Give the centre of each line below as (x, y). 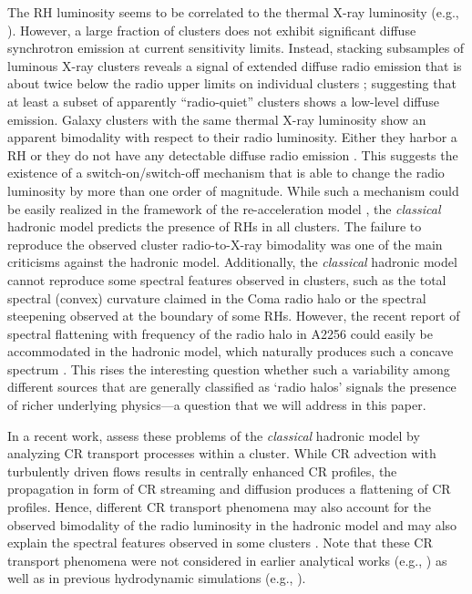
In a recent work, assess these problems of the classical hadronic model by (214, 435)
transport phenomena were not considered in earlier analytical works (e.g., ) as (227, 560)
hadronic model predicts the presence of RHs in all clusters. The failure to (215, 226)
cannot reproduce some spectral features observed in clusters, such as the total (227, 279)
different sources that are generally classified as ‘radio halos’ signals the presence (232, 387)
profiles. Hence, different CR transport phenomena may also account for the (219, 507)
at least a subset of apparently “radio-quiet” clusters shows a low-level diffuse (223, 101)
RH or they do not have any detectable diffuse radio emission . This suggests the (233, 154)
